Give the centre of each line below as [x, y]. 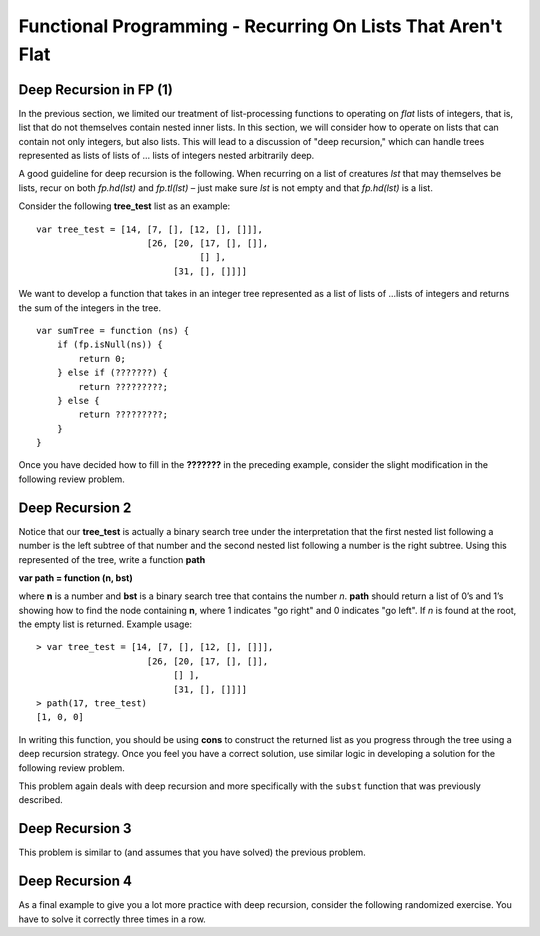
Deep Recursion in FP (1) [96, 89]
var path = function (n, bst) [76, 577]
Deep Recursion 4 [75, 881]
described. [41, 800]
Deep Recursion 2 [75, 507]
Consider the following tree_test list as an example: [124, 206]
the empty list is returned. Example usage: [105, 624]
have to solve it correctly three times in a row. [112, 919]
